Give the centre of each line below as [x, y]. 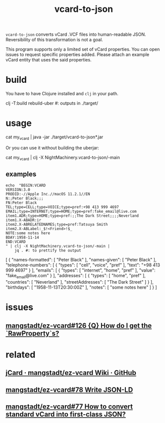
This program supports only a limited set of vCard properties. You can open [83, 49]
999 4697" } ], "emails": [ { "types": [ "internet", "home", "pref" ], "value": [81, 270]
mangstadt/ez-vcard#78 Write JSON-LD [69, 390]
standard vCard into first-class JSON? [66, 414]
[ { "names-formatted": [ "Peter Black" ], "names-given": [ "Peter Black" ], [81, 260]
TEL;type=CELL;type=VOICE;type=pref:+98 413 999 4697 [62, 207]
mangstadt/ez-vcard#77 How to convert [69, 407]
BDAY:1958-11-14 [22, 238]
